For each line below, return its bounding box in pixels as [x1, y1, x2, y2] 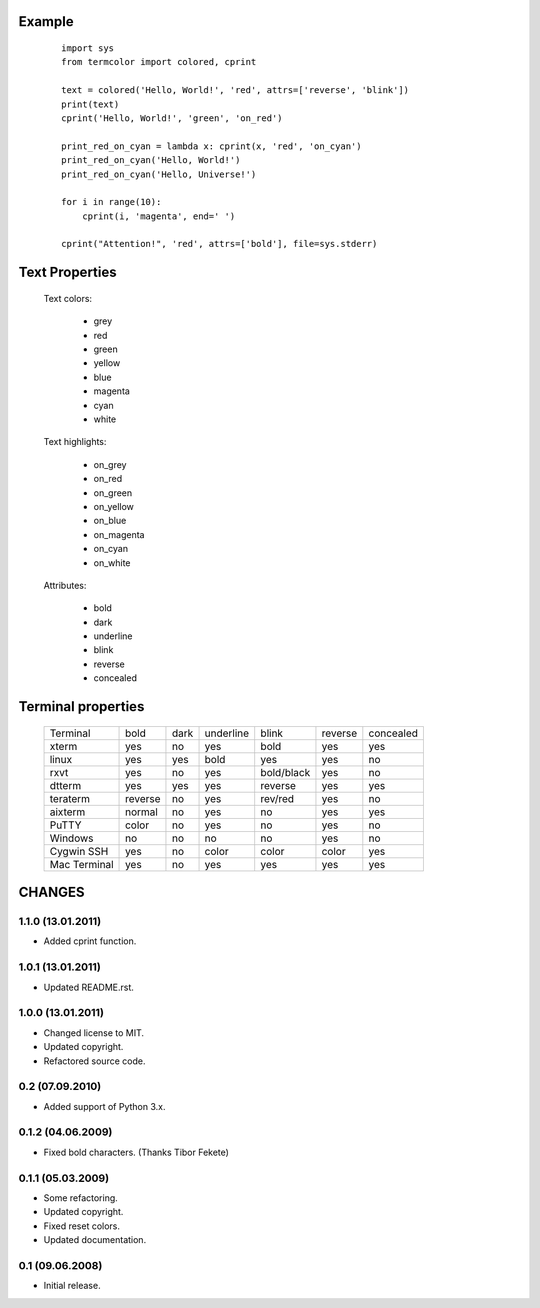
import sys [61, 43, 115, 54]
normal [125, 805, 159, 819]
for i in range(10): [61, 196, 162, 208]
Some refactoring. [43, 1191, 119, 1204]
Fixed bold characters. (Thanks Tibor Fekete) [43, 1146, 230, 1158]
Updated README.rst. [43, 981, 135, 993]
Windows [49, 831, 94, 845]
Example [18, 13, 74, 30]
